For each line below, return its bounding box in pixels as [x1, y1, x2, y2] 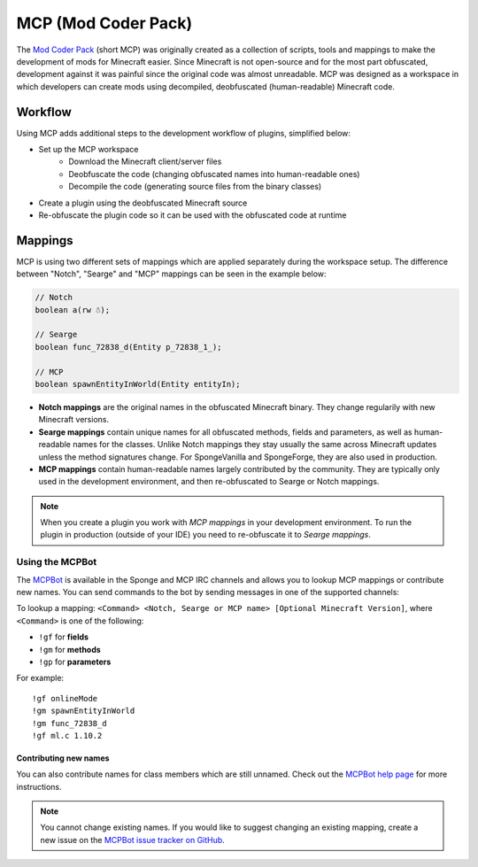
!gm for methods [38, 644, 101, 654]
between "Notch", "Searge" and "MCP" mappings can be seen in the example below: [16, 268, 327, 279]
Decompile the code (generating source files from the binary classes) [68, 182, 322, 192]
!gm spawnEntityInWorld [32, 706, 135, 716]
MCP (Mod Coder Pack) [16, 13, 193, 33]
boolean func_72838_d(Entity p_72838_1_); [35, 342, 222, 352]
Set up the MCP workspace [38, 144, 139, 155]
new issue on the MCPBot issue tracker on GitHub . [40, 834, 225, 845]
